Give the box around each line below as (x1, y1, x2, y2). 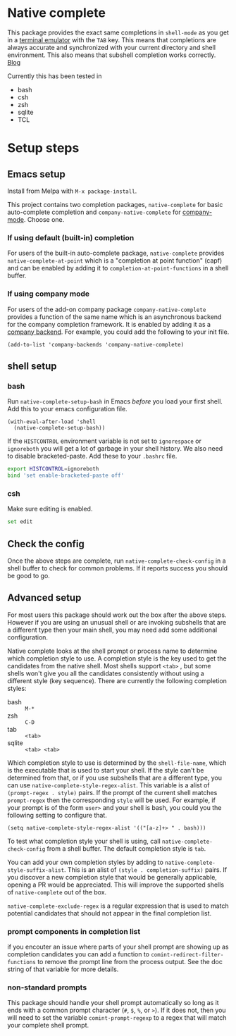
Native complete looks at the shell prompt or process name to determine (7, 647, 218, 655)
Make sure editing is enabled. (7, 505, 93, 513)
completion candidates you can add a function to (7, 950, 150, 959)
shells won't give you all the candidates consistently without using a (7, 669, 204, 678)
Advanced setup (7, 592, 82, 604)
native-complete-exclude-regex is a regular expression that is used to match (7, 901, 229, 910)
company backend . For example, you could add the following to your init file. (7, 327, 230, 336)
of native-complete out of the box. (7, 887, 107, 896)
